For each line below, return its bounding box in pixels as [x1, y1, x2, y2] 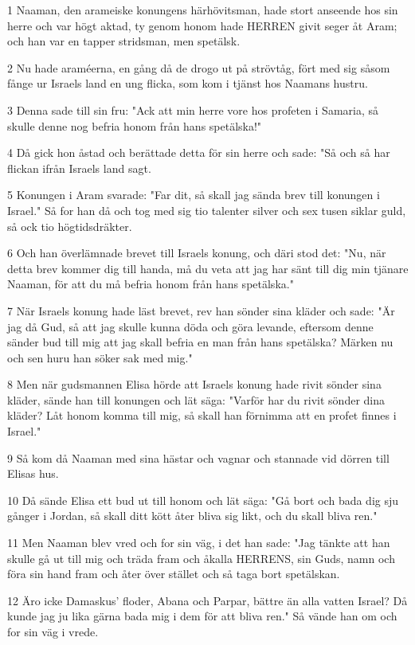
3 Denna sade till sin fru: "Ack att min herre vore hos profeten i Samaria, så [7, 101, 379, 118]
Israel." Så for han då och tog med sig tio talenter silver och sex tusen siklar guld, [7, 201, 406, 218]
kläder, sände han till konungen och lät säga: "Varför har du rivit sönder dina [7, 391, 385, 408]
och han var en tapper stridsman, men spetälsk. [7, 33, 241, 49]
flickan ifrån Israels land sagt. [7, 159, 151, 176]
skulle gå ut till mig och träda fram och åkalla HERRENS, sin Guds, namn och [7, 549, 395, 566]
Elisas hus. [7, 465, 59, 482]
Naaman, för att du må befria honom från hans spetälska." [7, 276, 294, 292]
